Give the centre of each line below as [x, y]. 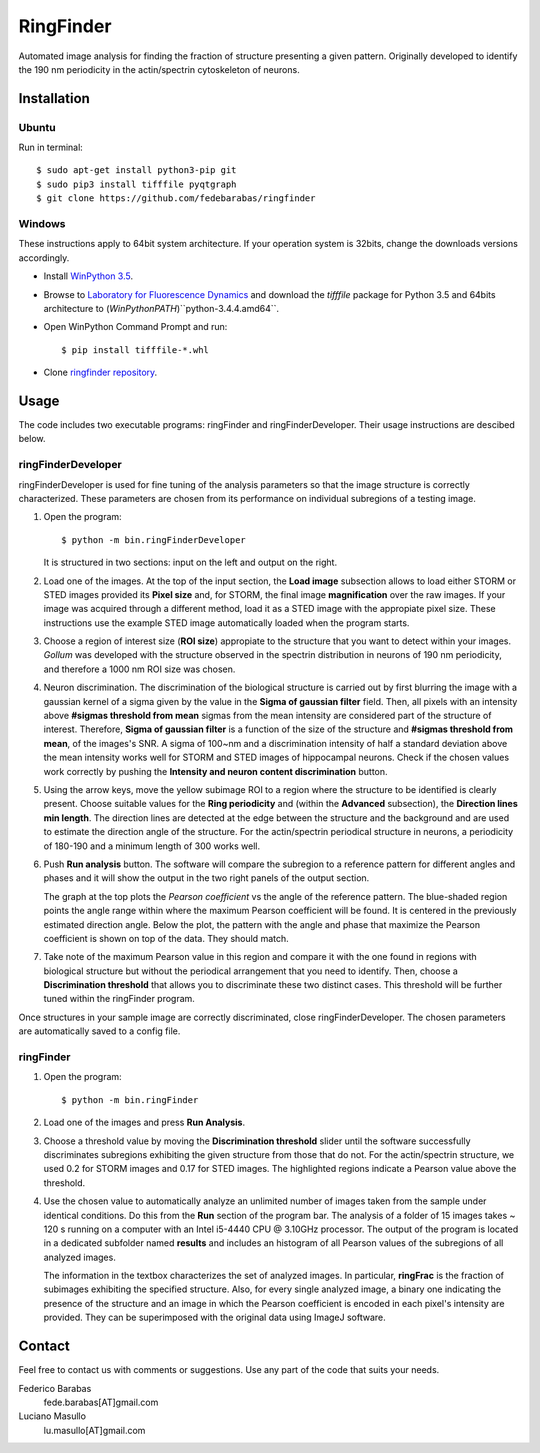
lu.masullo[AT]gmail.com [94, 1430]
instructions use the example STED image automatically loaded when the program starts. [226, 622]
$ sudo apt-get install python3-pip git [136, 170]
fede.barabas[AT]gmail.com [101, 1402]
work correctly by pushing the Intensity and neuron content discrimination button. [216, 771]
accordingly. [44, 257]
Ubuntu [37, 127]
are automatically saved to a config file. [99, 1031]
